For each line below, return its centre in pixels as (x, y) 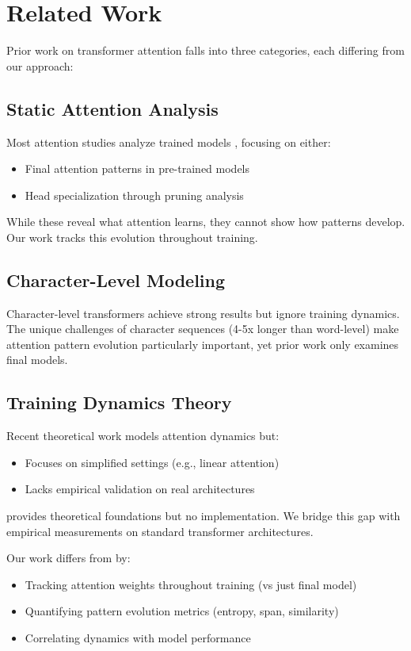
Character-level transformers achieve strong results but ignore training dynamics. (203, 313)
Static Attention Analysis (112, 108)
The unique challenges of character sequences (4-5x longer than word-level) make (203, 329)
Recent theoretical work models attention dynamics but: (143, 436)
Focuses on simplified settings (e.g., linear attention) (152, 462)
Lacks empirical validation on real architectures (140, 489)
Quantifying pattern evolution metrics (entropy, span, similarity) (182, 611)
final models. (37, 360)
